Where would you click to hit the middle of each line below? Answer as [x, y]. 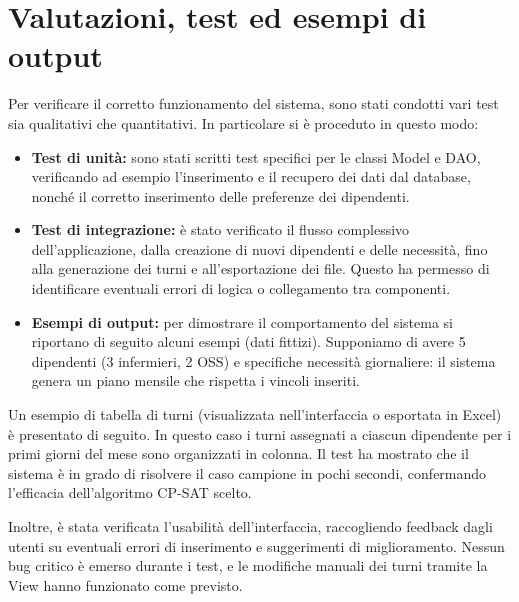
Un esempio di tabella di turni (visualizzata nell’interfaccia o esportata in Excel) [255, 414]
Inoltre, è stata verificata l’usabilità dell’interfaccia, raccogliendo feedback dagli [250, 526]
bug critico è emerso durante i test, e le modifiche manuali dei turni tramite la [248, 565]
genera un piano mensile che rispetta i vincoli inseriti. [195, 380]
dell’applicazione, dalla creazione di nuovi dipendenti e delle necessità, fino [259, 248]
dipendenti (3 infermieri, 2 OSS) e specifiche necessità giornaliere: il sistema [263, 360]
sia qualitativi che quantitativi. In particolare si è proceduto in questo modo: [243, 122]
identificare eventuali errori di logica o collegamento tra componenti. [241, 288]
